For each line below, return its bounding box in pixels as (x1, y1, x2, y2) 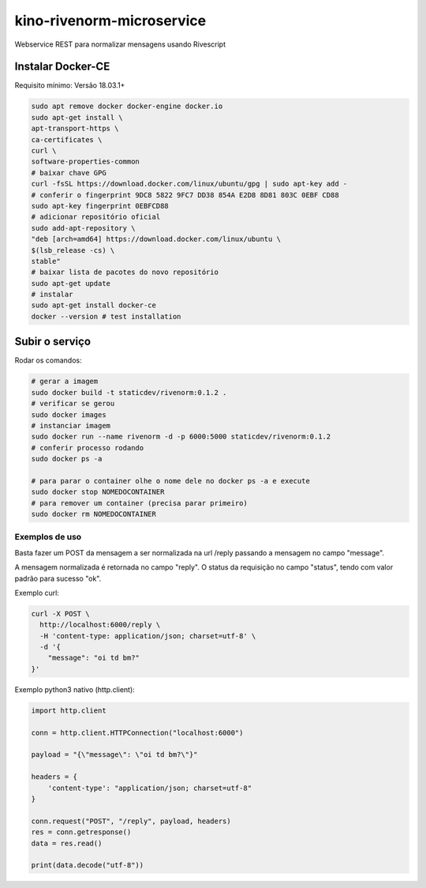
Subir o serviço (14, 335, 91, 348)
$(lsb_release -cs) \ (31, 246, 115, 254)
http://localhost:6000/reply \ (39, 620, 161, 630)
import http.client (31, 706, 106, 715)
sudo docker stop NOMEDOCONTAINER (31, 487, 165, 497)
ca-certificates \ (31, 135, 103, 144)
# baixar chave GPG (31, 168, 106, 177)
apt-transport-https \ (31, 124, 119, 134)
